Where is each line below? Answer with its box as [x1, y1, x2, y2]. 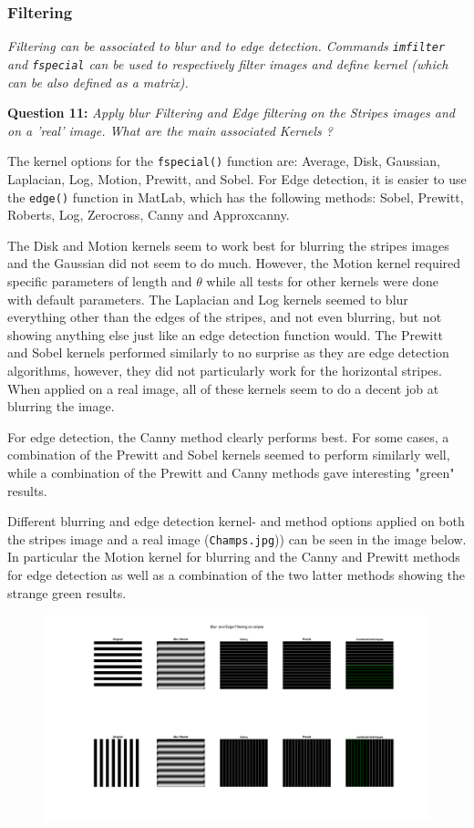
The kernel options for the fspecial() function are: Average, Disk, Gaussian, [7, 151, 440, 171]
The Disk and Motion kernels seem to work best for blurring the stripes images [7, 235, 449, 254]
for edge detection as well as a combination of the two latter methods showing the [7, 564, 465, 584]
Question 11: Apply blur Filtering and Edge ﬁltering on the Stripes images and [7, 103, 455, 122]
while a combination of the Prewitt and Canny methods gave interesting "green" [7, 462, 455, 481]
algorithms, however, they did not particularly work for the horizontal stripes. [7, 360, 442, 379]
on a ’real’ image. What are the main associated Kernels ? [7, 120, 334, 140]
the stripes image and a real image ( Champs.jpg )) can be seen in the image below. [7, 529, 467, 548]
